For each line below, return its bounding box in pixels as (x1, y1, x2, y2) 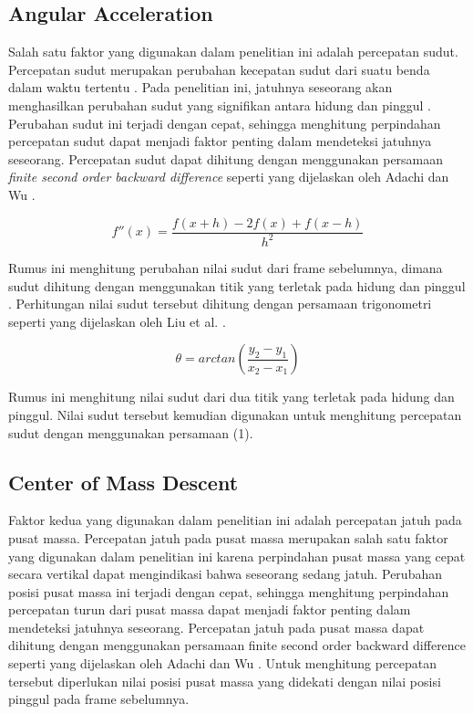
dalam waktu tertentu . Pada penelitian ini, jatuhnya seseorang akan (8, 78, 393, 97)
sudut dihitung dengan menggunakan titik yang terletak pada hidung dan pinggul (8, 276, 466, 295)
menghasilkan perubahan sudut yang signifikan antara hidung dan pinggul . (8, 95, 432, 114)
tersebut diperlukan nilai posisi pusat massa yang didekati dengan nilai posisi (8, 671, 441, 690)
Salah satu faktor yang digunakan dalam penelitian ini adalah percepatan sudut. (8, 42, 458, 61)
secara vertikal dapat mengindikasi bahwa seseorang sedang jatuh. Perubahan (8, 564, 442, 583)
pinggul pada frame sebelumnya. (8, 689, 190, 709)
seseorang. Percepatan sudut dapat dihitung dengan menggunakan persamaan (8, 149, 444, 168)
